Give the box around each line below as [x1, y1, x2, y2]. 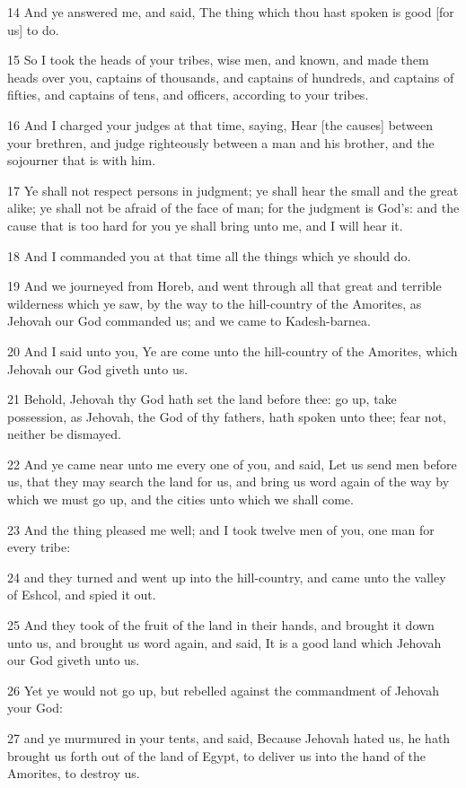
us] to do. [7, 20, 59, 39]
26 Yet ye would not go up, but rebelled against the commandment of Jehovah [7, 680, 439, 699]
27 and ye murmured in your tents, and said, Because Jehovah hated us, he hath [7, 729, 451, 747]
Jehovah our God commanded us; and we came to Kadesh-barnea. [7, 311, 371, 330]
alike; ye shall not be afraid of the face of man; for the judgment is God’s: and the [7, 198, 460, 217]
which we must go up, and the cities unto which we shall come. [7, 490, 354, 509]
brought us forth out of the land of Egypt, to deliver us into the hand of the [7, 746, 426, 765]
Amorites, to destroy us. [7, 764, 140, 783]
